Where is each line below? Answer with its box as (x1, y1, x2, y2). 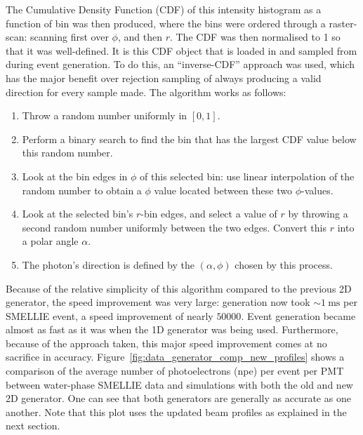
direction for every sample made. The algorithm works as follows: (6, 84, 286, 99)
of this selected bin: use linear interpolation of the (140, 168, 355, 183)
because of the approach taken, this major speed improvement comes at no (6, 335, 327, 350)
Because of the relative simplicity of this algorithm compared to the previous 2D (6, 281, 352, 295)
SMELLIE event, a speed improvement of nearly (6, 308, 213, 323)
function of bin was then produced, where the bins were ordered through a (6, 15, 326, 30)
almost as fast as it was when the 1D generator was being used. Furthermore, (6, 322, 338, 337)
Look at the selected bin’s (22, 206, 133, 221)
